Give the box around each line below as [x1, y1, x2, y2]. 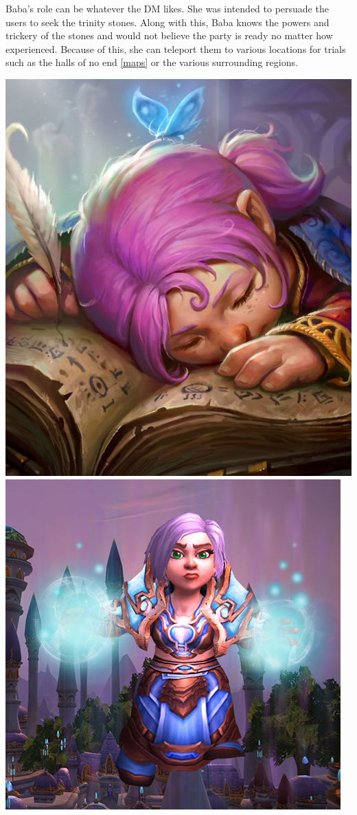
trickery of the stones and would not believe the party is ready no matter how [5, 28, 333, 43]
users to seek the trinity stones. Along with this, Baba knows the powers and [5, 14, 330, 29]
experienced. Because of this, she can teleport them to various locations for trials [5, 41, 346, 56]
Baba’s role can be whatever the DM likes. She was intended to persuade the [5, 1, 329, 15]
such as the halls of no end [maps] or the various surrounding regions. [5, 55, 298, 69]
